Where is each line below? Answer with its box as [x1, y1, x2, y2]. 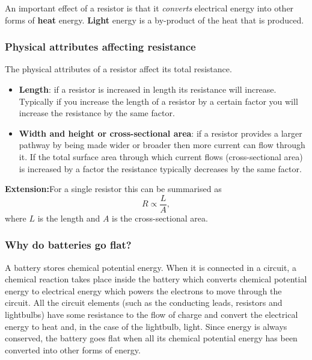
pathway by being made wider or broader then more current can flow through [19, 138, 305, 151]
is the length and [37, 211, 100, 224]
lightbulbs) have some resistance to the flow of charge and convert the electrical [5, 308, 298, 320]
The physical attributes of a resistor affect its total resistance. [5, 63, 232, 75]
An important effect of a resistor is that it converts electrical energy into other [5, 2, 294, 14]
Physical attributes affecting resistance [5, 39, 196, 54]
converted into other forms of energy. [5, 343, 141, 356]
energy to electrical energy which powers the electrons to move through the [5, 284, 282, 297]
